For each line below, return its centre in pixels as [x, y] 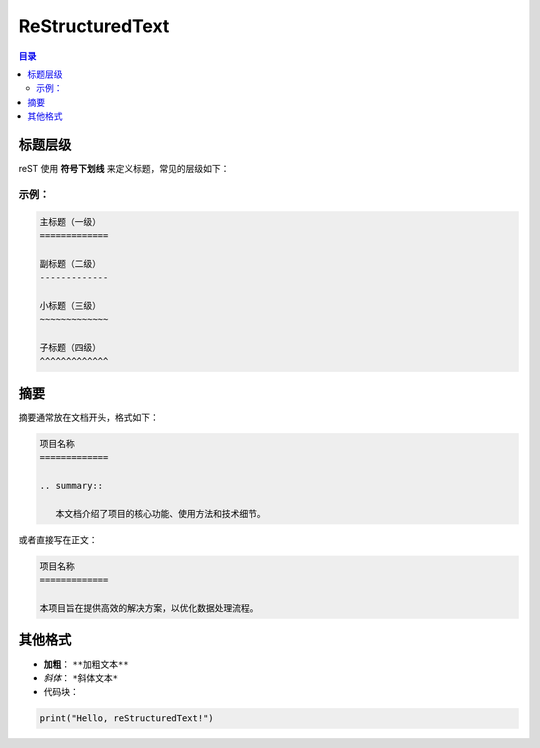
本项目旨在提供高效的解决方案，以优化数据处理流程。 [149, 608]
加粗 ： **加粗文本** [86, 664]
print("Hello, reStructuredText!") [126, 718]
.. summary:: [71, 486]
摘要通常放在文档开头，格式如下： [88, 417]
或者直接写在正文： [58, 539]
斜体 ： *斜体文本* [81, 677]
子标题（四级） [70, 348]
